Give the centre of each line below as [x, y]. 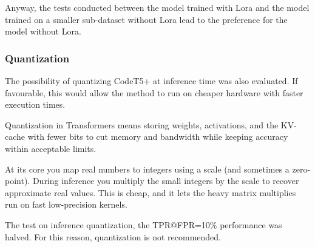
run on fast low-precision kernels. [66, 204]
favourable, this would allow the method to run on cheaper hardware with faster [154, 92]
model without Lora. [43, 31]
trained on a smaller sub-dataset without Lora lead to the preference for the [146, 19]
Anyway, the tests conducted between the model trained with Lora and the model [157, 7]
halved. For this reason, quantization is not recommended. [113, 236]
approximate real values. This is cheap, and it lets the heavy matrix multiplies [151, 192]
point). [18, 181]
